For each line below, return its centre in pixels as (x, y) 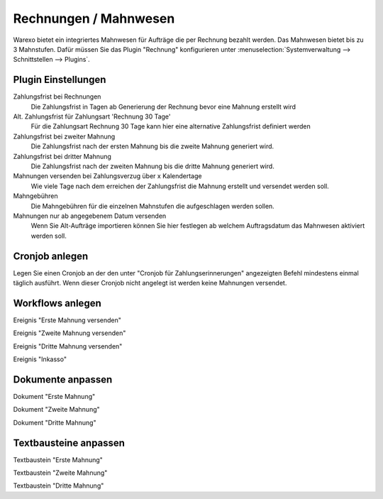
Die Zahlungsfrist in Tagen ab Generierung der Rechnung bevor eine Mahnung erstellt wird (163, 106)
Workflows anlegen (57, 303)
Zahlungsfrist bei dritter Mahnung (62, 156)
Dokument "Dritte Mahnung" (55, 422)
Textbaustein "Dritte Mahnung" (59, 486)
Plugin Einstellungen (60, 80)
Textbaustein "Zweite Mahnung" (60, 473)
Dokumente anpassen (63, 379)
